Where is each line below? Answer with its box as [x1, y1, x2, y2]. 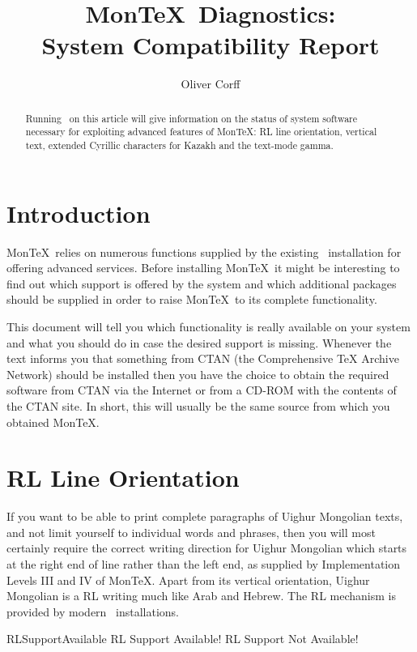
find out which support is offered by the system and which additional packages [6, 275, 397, 292]
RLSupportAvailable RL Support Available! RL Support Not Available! [6, 630, 359, 647]
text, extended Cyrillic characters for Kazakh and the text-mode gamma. [25, 138, 334, 152]
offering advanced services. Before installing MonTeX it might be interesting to [6, 259, 400, 276]
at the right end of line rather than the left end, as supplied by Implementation [6, 556, 401, 573]
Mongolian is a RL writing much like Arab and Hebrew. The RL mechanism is [6, 587, 396, 604]
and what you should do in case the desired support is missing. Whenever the [6, 334, 392, 351]
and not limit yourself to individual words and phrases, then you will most [6, 523, 376, 540]
